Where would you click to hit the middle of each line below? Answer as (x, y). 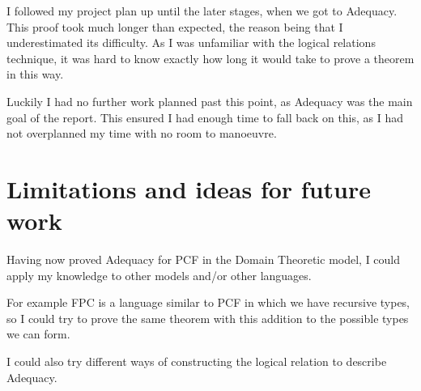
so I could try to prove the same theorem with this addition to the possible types (208, 318)
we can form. (38, 334)
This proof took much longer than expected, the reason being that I (175, 26)
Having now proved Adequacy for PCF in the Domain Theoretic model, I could (204, 259)
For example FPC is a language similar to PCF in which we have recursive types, (208, 302)
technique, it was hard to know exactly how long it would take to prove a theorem (210, 58)
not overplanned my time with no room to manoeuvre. (142, 133)
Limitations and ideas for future (189, 188)
